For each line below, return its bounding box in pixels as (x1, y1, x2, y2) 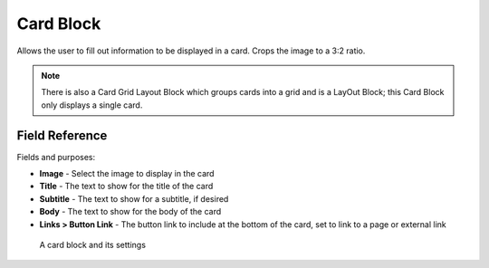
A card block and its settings (39, 239, 147, 250)
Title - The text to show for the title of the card (39, 181, 214, 192)
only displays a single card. (41, 100, 143, 110)
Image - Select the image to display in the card (39, 168, 215, 179)
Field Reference (16, 128, 108, 143)
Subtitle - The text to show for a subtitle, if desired (39, 193, 229, 204)
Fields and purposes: (16, 151, 96, 162)
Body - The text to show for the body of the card (39, 206, 222, 217)
